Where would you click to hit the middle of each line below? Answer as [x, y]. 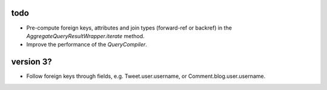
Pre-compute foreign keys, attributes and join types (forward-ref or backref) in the [129, 28]
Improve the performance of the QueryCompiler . [87, 45]
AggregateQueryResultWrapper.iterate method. [85, 36]
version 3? [31, 62]
